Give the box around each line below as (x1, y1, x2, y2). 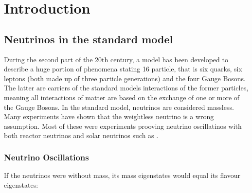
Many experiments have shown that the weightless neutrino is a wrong (4, 111, 214, 122)
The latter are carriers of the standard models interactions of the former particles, (4, 83, 249, 93)
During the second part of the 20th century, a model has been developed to (4, 54, 228, 64)
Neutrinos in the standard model (4, 31, 173, 46)
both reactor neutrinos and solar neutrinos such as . (4, 130, 159, 140)
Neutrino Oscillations (4, 151, 89, 163)
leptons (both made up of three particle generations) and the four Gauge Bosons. (4, 73, 246, 83)
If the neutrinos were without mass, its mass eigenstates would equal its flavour (4, 170, 241, 180)
